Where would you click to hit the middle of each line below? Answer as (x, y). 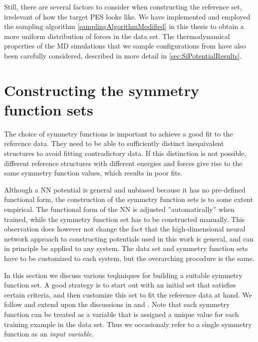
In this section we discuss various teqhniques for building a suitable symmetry (123, 275)
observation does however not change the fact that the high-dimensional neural (125, 229)
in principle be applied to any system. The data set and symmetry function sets (126, 248)
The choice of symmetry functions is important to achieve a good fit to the (119, 133)
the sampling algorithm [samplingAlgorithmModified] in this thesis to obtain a (124, 26)
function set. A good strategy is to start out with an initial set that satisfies (120, 285)
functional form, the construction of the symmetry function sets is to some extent (129, 199)
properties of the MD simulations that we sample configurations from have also (125, 46)
